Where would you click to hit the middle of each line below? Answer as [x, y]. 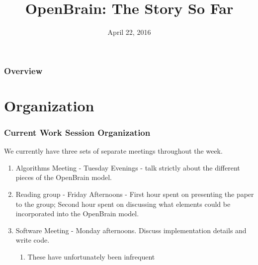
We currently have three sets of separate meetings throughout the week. [113, 151]
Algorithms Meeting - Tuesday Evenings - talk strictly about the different [128, 167]
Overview [23, 70]
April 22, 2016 [129, 32]
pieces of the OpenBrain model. [64, 177]
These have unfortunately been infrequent [91, 256]
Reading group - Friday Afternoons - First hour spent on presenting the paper [135, 194]
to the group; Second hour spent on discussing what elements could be [123, 204]
